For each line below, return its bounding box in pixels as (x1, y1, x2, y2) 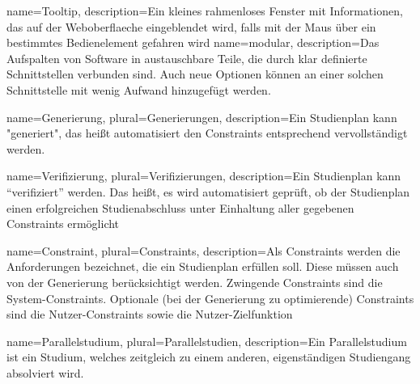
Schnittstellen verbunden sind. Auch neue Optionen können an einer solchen (6, 65, 384, 82)
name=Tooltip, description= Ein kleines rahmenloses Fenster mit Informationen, (6, 2, 403, 19)
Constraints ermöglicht (6, 215, 120, 232)
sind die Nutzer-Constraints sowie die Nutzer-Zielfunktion (6, 306, 293, 323)
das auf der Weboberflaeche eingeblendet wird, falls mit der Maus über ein (6, 18, 376, 35)
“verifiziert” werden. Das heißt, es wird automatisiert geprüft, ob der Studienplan (6, 183, 410, 200)
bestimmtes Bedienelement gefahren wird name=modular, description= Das (6, 34, 380, 51)
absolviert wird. (6, 364, 84, 381)
